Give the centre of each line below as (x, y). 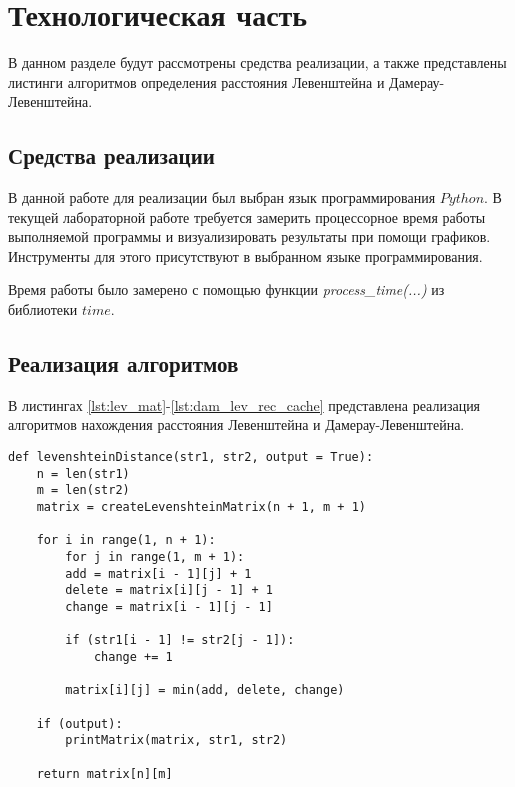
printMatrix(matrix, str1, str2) (176, 740)
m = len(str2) (83, 490)
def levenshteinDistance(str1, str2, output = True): (191, 457)
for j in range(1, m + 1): (155, 557)
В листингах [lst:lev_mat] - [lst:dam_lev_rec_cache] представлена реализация (244, 404)
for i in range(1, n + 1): (126, 540)
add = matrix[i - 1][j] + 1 (158, 573)
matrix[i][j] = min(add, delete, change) (205, 690)
